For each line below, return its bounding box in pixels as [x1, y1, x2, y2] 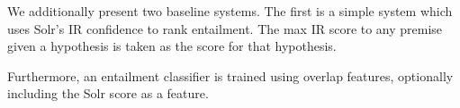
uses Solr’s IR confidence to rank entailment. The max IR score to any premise [7, 19, 443, 37]
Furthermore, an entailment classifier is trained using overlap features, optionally [7, 66, 454, 85]
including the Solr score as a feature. [7, 84, 209, 103]
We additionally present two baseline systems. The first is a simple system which [7, 2, 453, 20]
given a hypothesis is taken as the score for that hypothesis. [7, 37, 337, 55]
